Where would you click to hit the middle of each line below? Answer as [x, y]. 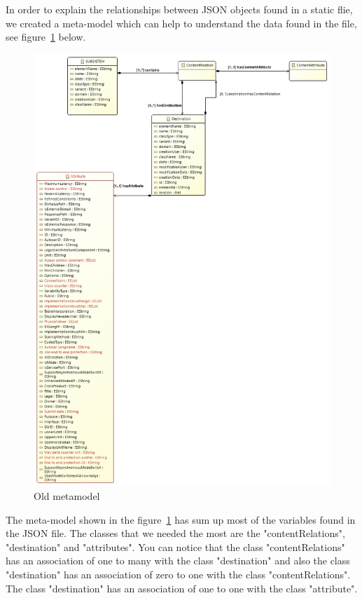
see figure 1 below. [46, 37]
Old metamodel [67, 496]
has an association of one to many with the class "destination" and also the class [178, 560]
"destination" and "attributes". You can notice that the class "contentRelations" [175, 546]
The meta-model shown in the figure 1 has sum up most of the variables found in [181, 519]
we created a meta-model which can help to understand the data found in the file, [181, 23]
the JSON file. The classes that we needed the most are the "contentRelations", [175, 533]
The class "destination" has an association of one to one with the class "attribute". [182, 588]
